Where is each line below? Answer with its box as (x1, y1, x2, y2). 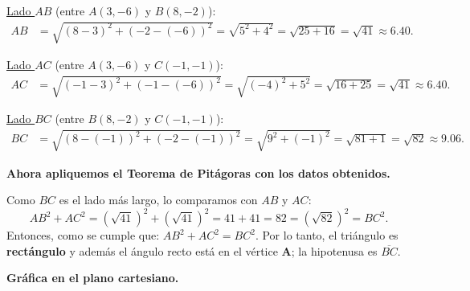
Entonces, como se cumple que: (6, 227, 160, 244)
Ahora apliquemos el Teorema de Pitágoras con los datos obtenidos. (6, 164, 390, 181)
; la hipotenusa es (291, 242, 378, 259)
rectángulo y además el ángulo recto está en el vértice (6, 242, 278, 259)
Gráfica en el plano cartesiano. (6, 269, 179, 286)
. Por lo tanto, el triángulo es (255, 227, 398, 244)
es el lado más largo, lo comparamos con (59, 191, 258, 208)
